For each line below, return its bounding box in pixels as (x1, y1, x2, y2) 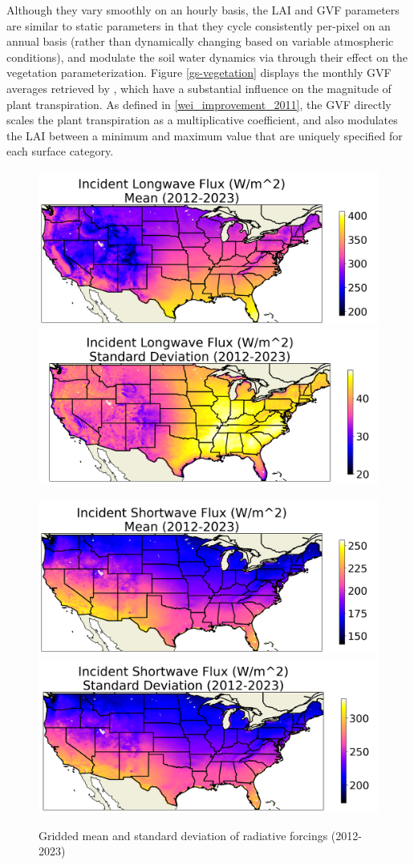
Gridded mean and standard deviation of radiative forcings (39, 827, 328, 843)
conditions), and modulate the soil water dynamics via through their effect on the (6, 48, 408, 65)
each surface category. (6, 143, 114, 160)
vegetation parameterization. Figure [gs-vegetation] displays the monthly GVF (6, 64, 392, 81)
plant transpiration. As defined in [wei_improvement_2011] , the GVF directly (6, 95, 392, 112)
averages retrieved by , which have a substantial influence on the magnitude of (6, 79, 392, 96)
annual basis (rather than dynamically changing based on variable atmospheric (6, 33, 394, 50)
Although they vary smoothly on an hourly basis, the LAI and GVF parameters (6, 2, 400, 18)
